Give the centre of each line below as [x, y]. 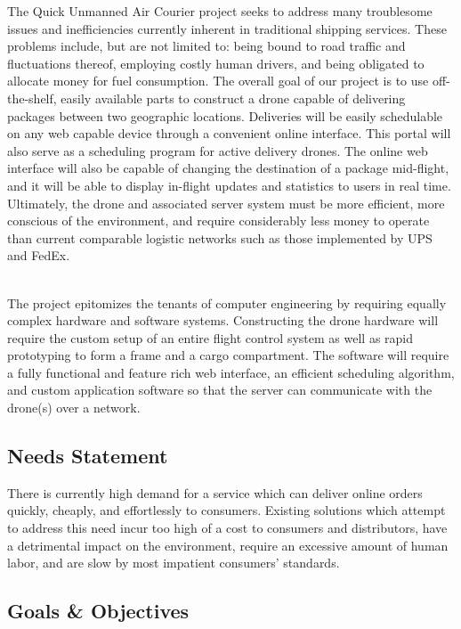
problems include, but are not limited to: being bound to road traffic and [206, 46]
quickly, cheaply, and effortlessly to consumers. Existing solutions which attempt [226, 510]
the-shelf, [32, 98]
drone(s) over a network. [74, 408]
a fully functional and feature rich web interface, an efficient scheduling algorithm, [231, 372]
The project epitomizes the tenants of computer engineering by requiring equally [227, 302]
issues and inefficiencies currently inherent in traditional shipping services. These [227, 28]
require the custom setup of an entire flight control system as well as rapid [210, 337]
